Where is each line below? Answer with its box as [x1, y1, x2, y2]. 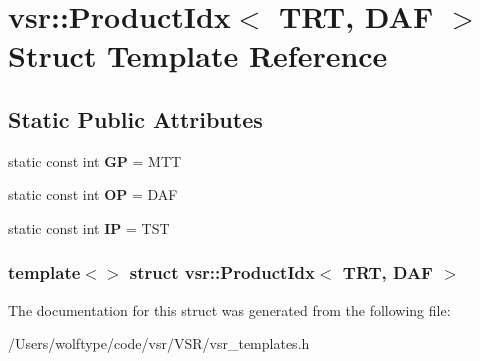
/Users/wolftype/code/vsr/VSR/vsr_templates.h [8, 333, 310, 354]
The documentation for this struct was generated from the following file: [8, 299, 451, 320]
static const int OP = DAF [8, 184, 178, 205]
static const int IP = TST [8, 217, 170, 238]
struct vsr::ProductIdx [129, 260, 315, 285]
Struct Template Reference [8, 35, 388, 76]
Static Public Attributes [8, 103, 263, 134]
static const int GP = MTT [8, 150, 182, 171]
